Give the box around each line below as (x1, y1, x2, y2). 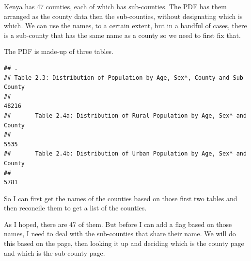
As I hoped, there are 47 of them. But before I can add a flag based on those (4, 219, 232, 229)
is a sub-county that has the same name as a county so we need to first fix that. (4, 30, 241, 40)
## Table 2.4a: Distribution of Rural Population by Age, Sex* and (4, 112, 247, 119)
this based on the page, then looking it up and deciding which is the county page (4, 238, 244, 248)
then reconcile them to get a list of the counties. (4, 203, 147, 213)
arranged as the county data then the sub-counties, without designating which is (4, 11, 243, 21)
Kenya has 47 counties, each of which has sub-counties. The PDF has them (4, 1, 227, 11)
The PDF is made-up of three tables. (4, 46, 113, 56)
